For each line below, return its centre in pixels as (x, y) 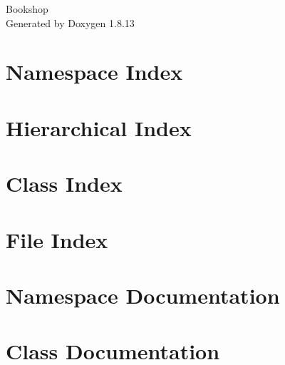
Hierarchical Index (99, 127)
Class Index (64, 184)
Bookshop (27, 9)
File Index (57, 239)
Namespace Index (94, 72)
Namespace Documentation (143, 295)
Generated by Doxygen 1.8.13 (70, 22)
